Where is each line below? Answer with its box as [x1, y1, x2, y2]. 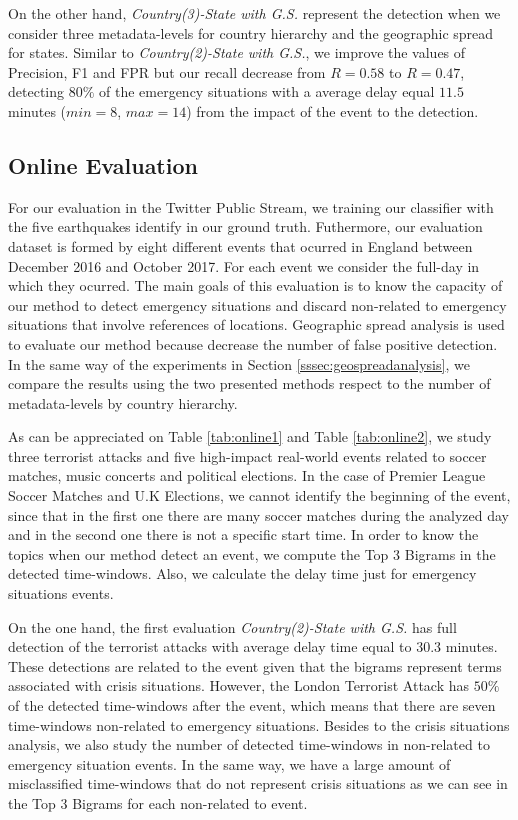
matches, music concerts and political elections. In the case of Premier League [8, 465, 486, 486]
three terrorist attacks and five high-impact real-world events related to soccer [8, 445, 487, 466]
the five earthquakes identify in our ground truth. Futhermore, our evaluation [8, 216, 483, 237]
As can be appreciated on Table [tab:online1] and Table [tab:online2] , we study [8, 426, 492, 447]
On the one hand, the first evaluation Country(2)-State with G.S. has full [8, 616, 457, 637]
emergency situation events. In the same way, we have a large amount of [8, 753, 451, 774]
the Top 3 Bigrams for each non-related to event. [8, 792, 308, 813]
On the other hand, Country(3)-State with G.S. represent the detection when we [8, 3, 501, 23]
